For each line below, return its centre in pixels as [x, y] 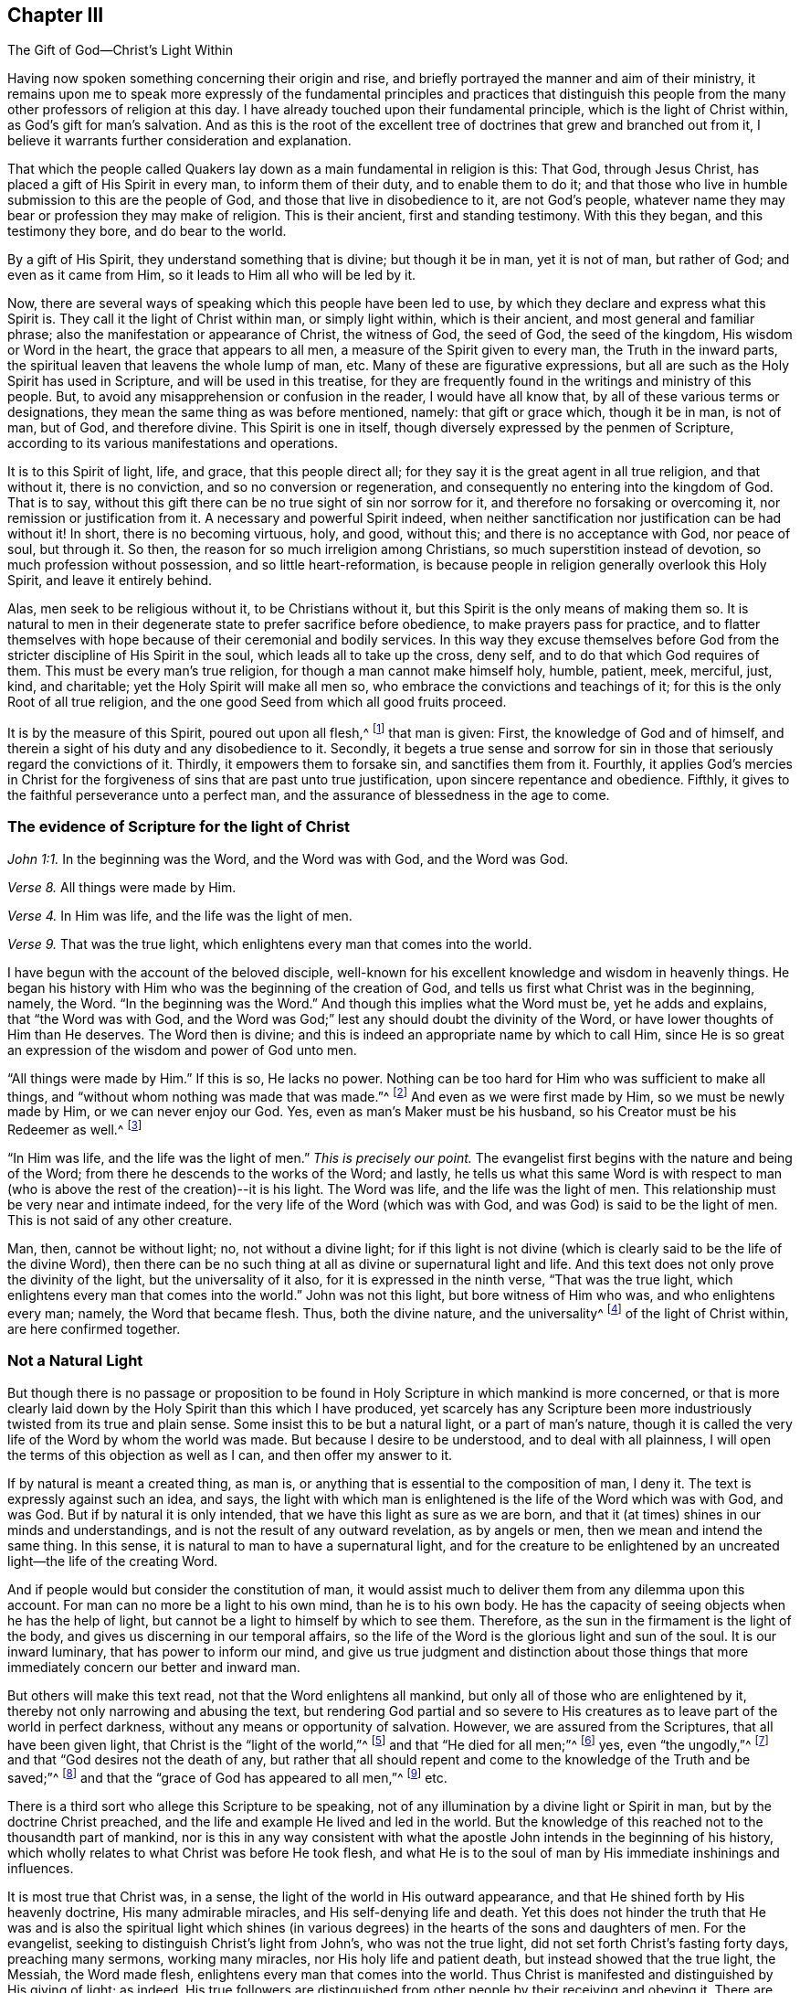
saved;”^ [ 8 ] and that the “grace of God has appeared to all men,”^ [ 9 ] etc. [227, 1776]
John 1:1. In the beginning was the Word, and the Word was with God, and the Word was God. [288, 858]
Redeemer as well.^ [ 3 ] [75, 1129]
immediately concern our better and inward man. [154, 1667]
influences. [41, 1868]
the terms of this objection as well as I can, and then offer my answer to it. [230, 1455]
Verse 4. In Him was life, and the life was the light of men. [180, 915]
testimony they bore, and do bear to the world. [147, 231]
